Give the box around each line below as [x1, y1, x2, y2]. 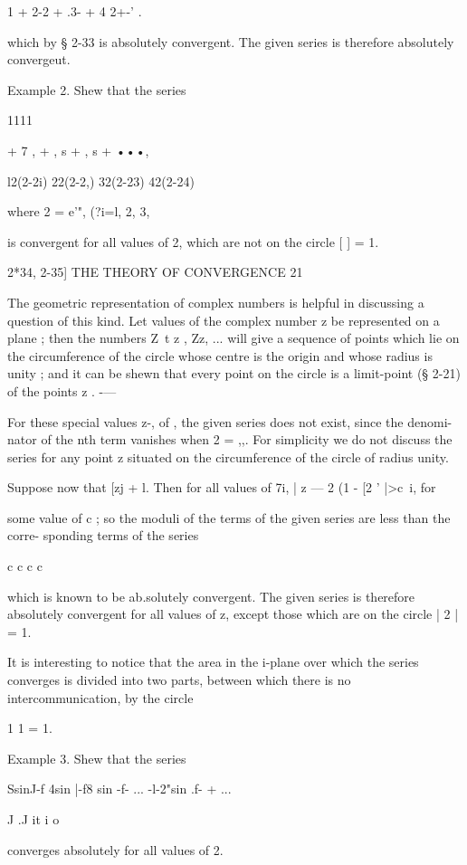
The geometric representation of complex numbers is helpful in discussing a [7, 292, 424, 311]
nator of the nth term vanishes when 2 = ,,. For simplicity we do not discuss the [7, 430, 453, 449]
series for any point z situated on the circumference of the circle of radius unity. [7, 447, 449, 466]
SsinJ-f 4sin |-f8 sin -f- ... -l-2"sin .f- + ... [7, 779, 232, 798]
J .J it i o [7, 810, 60, 828]
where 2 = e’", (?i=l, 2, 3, [7, 202, 150, 221]
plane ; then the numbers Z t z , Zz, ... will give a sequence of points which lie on [7, 328, 460, 347]
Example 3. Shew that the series [7, 748, 186, 767]
